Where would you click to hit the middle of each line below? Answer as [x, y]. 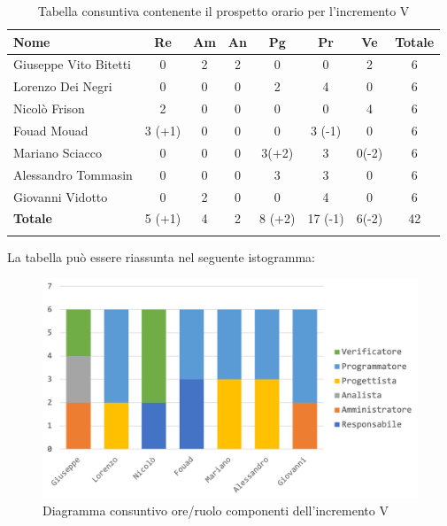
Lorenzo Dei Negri [63, 86]
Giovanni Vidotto [61, 196]
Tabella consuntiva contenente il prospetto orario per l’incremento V [223, 11]
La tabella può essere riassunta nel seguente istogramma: [162, 256]
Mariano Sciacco [58, 152]
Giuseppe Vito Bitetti [72, 64]
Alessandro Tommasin [73, 174]
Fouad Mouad [51, 130]
